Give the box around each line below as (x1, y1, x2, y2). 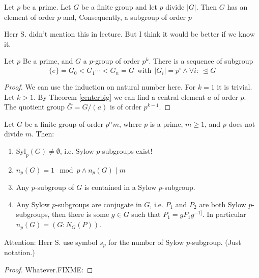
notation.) (4, 246, 35, 257)
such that (131, 209, 161, 219)
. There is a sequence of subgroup (149, 55, 253, 66)
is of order (109, 101, 141, 112)
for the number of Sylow (108, 236, 184, 247)
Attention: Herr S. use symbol (4, 236, 98, 247)
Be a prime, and (22, 55, 73, 66)
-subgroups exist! (100, 146, 153, 156)
